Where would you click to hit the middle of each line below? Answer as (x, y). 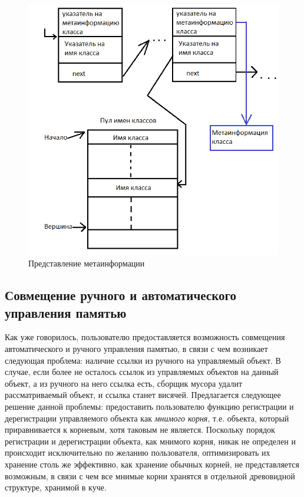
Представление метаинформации (87, 263)
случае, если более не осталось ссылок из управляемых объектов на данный (142, 372)
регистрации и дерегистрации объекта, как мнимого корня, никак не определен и (150, 441)
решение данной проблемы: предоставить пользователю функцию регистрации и (149, 406)
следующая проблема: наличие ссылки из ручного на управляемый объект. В (143, 360)
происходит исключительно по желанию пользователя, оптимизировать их (138, 452)
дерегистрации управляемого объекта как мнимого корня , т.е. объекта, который (147, 418)
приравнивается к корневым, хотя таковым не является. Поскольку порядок (140, 429)
